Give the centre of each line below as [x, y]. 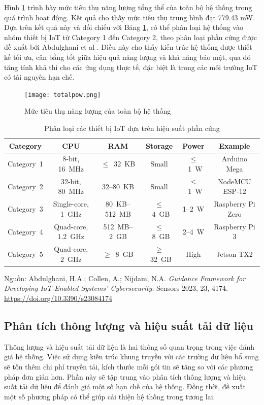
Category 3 [25, 209]
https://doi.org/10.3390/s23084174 [58, 298]
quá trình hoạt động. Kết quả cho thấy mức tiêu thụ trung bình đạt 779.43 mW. [130, 17]
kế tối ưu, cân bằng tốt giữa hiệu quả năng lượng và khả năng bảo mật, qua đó [127, 57]
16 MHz [71, 169]
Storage [159, 145]
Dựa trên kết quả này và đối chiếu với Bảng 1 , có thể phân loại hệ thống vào [124, 27]
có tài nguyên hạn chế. [39, 77]
